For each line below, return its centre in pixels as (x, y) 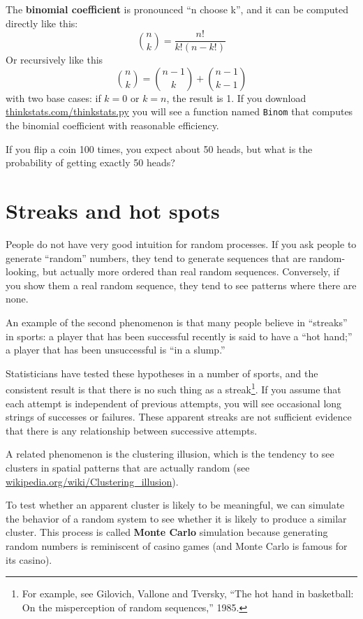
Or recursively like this (54, 60)
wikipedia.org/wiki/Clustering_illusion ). (92, 481)
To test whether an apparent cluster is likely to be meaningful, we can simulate (175, 505)
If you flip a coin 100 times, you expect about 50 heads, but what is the (159, 148)
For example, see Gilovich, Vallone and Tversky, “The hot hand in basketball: (188, 593)
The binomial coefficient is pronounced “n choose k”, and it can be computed (177, 9)
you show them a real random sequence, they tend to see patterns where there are (181, 285)
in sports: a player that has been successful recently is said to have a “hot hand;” (179, 336)
